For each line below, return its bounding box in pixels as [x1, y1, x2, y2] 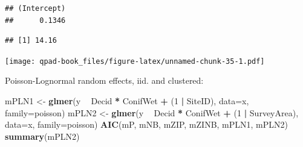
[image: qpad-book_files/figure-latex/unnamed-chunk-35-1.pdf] [5, 57, 265, 66]
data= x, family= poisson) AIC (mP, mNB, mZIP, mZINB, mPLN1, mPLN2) [5, 118, 288, 131]
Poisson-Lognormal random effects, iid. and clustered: [5, 74, 204, 87]
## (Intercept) [5, 4, 66, 13]
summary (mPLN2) [5, 130, 80, 142]
